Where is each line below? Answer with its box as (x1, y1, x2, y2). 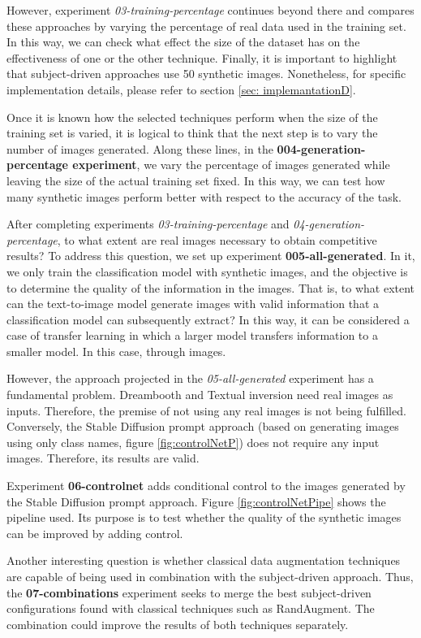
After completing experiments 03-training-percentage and (6, 215, 290, 232)
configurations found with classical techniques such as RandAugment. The (6, 600, 375, 617)
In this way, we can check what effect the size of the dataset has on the (6, 33, 360, 50)
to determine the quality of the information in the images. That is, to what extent (6, 279, 415, 296)
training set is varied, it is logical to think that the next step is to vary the (6, 124, 378, 141)
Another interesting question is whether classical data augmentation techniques (6, 552, 401, 569)
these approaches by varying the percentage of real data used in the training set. (6, 17, 406, 34)
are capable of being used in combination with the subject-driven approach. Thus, (6, 568, 414, 584)
